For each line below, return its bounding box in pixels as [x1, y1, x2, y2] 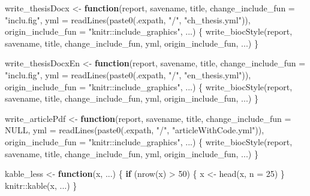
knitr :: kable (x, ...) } [5, 179, 77, 191]
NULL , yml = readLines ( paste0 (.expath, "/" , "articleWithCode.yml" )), [5, 124, 264, 136]
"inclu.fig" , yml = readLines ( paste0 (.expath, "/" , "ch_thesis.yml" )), [5, 13, 251, 26]
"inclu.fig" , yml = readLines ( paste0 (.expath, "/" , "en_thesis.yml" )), [5, 68, 251, 81]
